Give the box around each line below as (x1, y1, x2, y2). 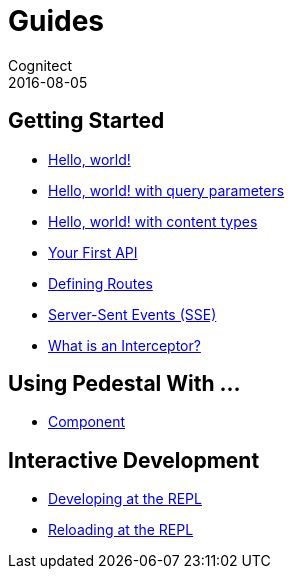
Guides (8, 4, 105, 38)
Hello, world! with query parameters (48, 181, 285, 199)
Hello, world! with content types (48, 212, 258, 230)
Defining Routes (48, 274, 153, 292)
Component (48, 413, 126, 431)
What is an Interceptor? (48, 336, 201, 354)
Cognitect (8, 56, 73, 74)
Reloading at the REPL (48, 521, 194, 539)
